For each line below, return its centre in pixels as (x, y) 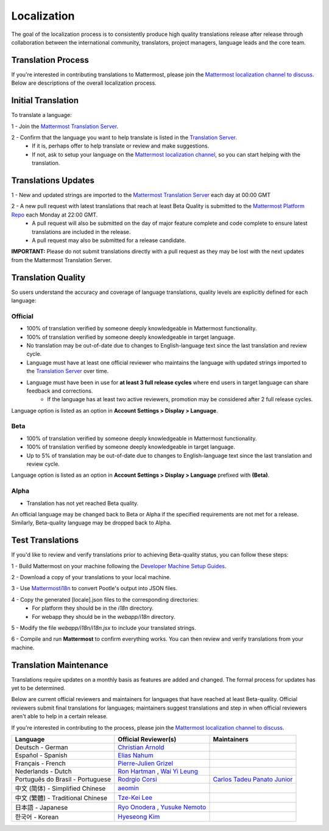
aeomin (129, 788)
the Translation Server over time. (68, 371)
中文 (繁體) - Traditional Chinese (61, 797)
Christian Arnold (141, 747)
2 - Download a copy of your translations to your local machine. (91, 577)
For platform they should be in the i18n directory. (93, 608)
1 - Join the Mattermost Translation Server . (65, 126)
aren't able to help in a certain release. (59, 716)
